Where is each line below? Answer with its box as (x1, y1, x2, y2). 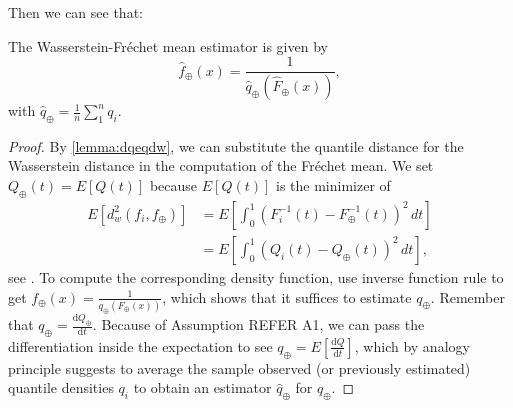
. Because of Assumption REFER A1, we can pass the (92, 314, 425, 334)
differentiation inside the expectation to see (8, 335, 273, 356)
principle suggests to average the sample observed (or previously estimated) (8, 357, 471, 378)
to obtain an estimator (133, 377, 272, 398)
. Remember (430, 286, 505, 307)
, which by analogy (354, 335, 470, 356)
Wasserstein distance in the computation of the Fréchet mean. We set (8, 155, 434, 176)
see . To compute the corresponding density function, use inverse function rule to (8, 266, 504, 287)
